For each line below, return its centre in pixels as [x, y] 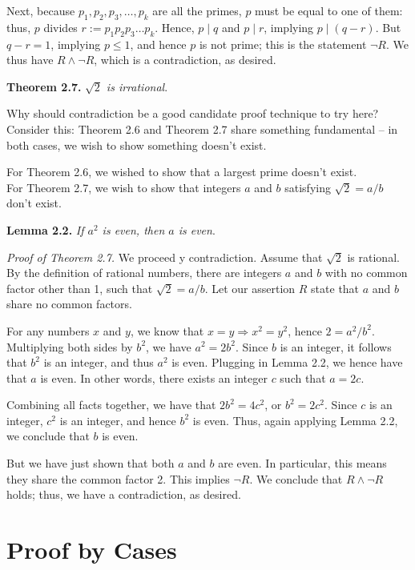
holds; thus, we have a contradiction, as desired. [124, 494]
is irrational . [137, 86]
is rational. [373, 257]
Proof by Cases [92, 550]
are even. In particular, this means [302, 463]
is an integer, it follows [336, 346]
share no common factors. [69, 304]
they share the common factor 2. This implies [118, 478]
